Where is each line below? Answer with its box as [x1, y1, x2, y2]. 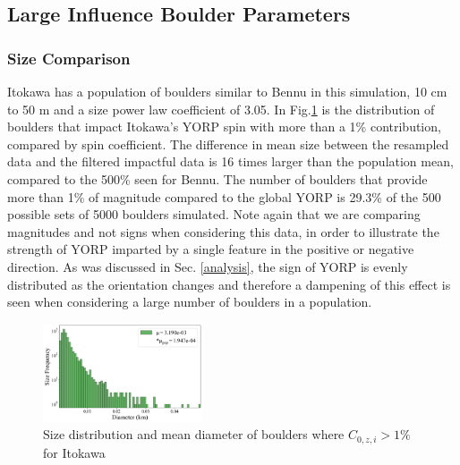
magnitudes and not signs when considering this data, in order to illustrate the [7, 222, 439, 241]
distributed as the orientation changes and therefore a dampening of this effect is [7, 275, 451, 293]
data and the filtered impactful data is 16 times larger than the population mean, [7, 152, 454, 171]
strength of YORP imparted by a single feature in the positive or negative [7, 240, 414, 258]
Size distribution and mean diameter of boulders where [43, 425, 345, 444]
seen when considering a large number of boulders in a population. [7, 292, 372, 311]
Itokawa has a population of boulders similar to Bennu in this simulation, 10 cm [7, 82, 447, 100]
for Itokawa [43, 443, 106, 461]
